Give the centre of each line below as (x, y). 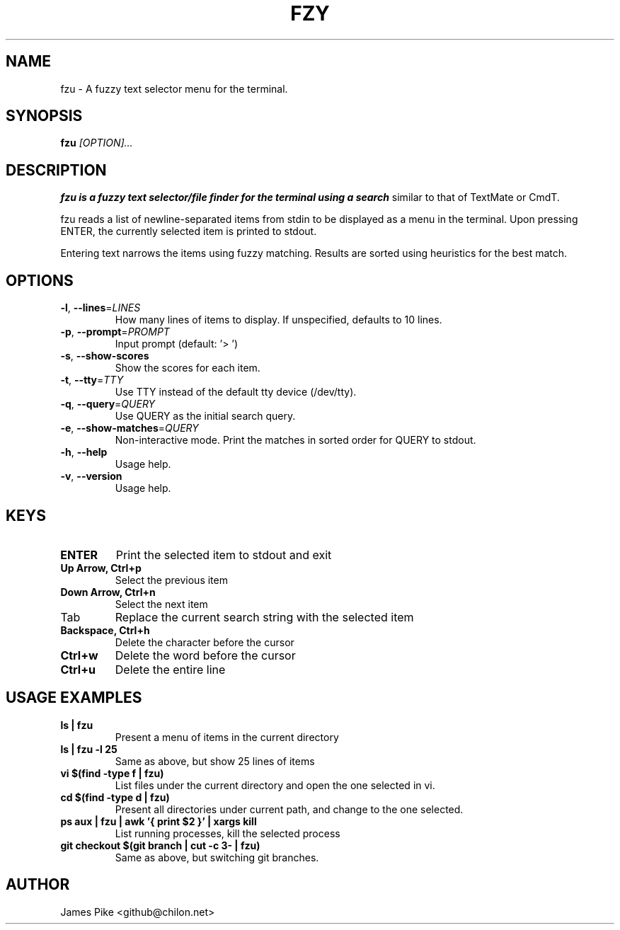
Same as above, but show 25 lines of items (215, 761)
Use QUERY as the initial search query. (205, 416)
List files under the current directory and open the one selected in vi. (275, 785)
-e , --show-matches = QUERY (130, 428)
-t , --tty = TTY (92, 380)
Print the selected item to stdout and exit (224, 555)
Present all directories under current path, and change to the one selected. (289, 809)
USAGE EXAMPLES (74, 698)
